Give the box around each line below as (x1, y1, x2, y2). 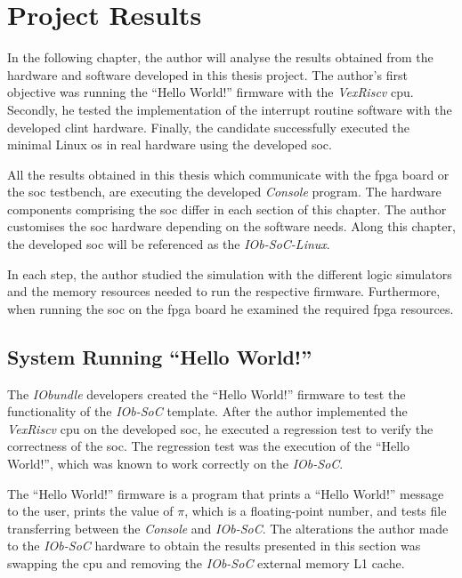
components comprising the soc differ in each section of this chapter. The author (7, 199, 447, 218)
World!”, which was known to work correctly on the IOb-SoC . (7, 454, 344, 473)
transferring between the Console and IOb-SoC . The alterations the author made (7, 518, 449, 537)
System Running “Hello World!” (7, 342, 312, 370)
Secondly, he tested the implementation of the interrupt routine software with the (7, 100, 452, 118)
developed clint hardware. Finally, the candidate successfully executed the (7, 117, 410, 136)
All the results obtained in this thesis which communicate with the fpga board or (7, 165, 450, 183)
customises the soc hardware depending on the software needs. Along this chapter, (7, 217, 456, 236)
